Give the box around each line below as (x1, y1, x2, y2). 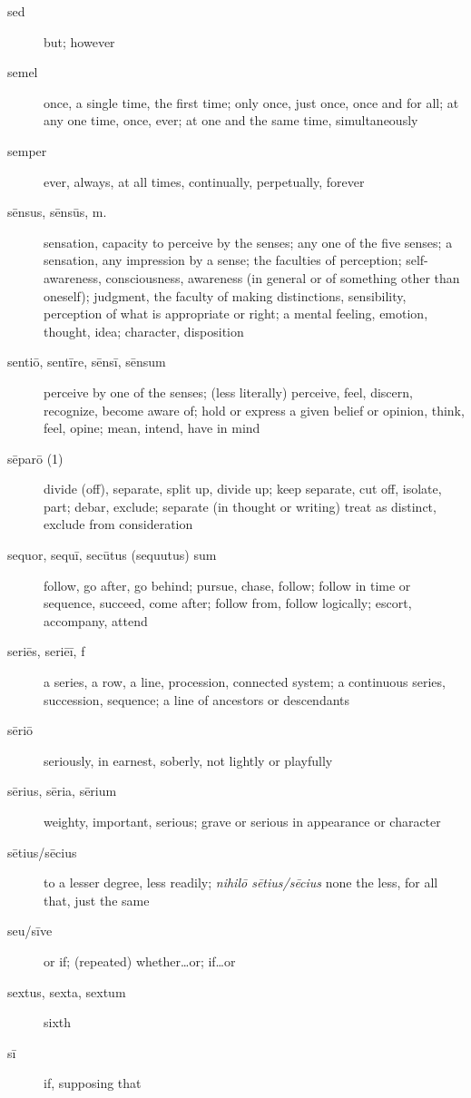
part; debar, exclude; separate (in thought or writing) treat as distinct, (44, 496, 437, 515)
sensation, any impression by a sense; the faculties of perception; (44, 250, 402, 270)
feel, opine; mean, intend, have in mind (44, 418, 260, 437)
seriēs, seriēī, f (7, 642, 85, 661)
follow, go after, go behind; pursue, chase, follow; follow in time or (44, 575, 411, 594)
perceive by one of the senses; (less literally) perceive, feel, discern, (44, 382, 413, 401)
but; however (44, 32, 115, 51)
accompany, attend (44, 611, 148, 630)
